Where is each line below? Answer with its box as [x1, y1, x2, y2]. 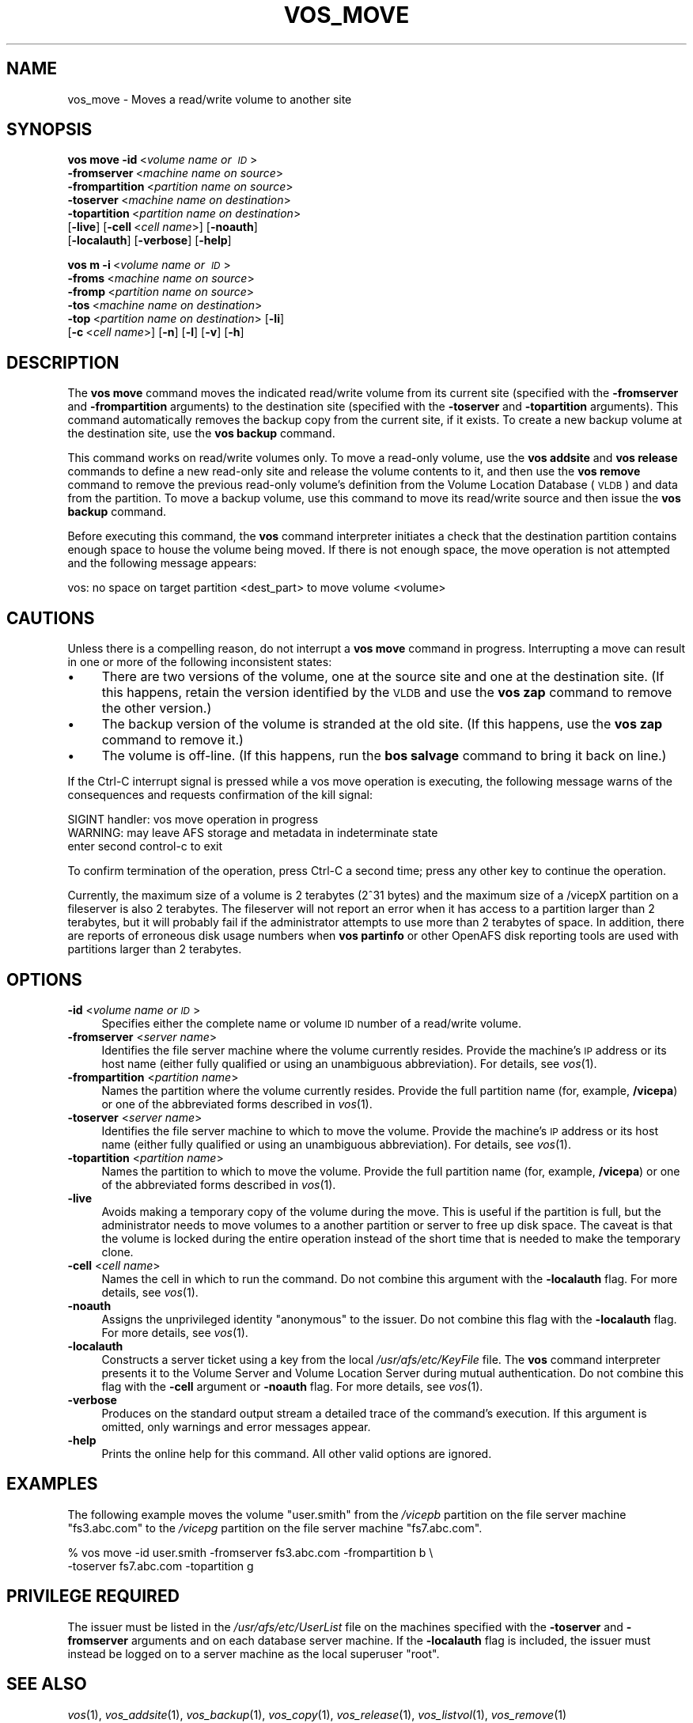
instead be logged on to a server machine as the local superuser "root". [67, 1646, 440, 1661]
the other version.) [101, 700, 212, 717]
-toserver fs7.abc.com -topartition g [67, 1558, 254, 1573]
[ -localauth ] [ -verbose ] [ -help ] [67, 233, 232, 248]
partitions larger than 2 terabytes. [67, 942, 242, 956]
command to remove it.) [101, 732, 244, 748]
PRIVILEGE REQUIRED [6, 1586, 180, 1607]
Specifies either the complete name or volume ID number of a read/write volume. [101, 1016, 522, 1030]
